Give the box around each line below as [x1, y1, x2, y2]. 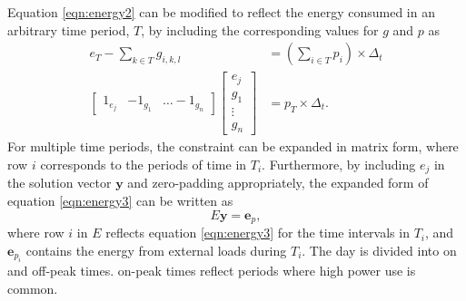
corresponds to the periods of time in [40, 155, 247, 174]
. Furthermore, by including [262, 155, 416, 174]
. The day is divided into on [302, 240, 457, 259]
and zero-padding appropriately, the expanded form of [127, 173, 429, 192]
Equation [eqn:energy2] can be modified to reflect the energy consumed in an [7, 3, 435, 21]
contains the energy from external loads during [25, 240, 287, 259]
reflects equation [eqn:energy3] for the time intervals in [105, 223, 410, 242]
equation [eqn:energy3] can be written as [7, 191, 233, 210]
